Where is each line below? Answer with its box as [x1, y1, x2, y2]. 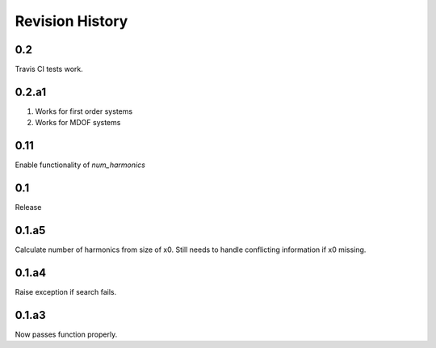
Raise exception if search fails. [15, 287, 117, 296]
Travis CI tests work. [15, 65, 84, 74]
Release [15, 203, 42, 212]
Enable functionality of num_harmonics [15, 160, 145, 170]
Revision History [15, 12, 128, 30]
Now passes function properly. [15, 329, 118, 339]
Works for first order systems [35, 106, 133, 116]
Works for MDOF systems [35, 118, 121, 128]
